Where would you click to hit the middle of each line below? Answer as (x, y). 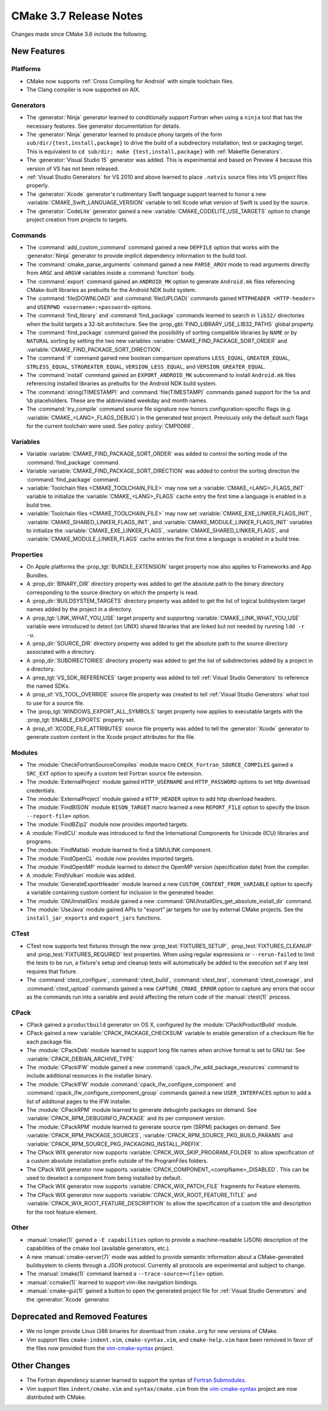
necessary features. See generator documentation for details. (104, 126)
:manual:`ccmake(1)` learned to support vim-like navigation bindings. (112, 1282)
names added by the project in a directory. (80, 609)
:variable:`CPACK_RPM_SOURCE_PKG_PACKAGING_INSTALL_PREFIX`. (114, 1144)
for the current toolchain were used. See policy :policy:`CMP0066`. (110, 426)
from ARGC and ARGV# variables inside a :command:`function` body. (111, 273)
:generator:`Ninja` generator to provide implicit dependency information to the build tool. (137, 256)
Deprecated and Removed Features (80, 1317)
